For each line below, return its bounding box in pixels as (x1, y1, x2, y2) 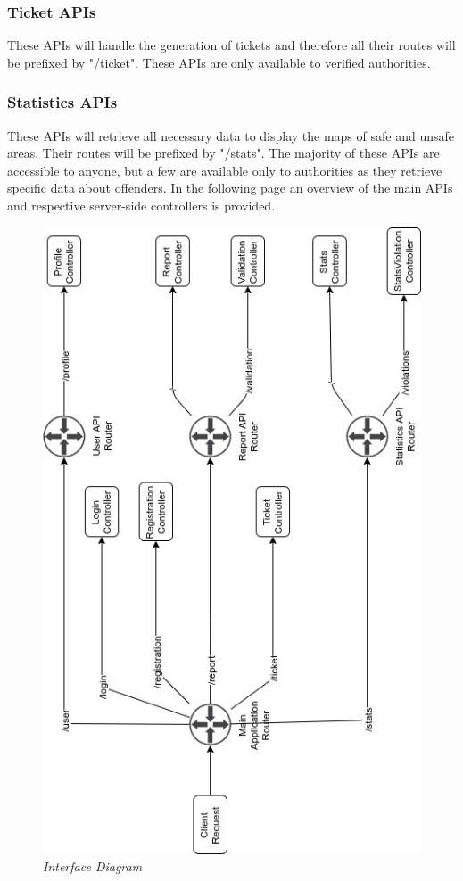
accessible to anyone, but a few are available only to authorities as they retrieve (7, 161, 442, 179)
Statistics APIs (7, 91, 118, 113)
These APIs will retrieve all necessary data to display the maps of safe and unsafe (7, 126, 454, 144)
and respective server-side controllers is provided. (7, 196, 276, 214)
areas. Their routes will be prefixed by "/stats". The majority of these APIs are (7, 144, 440, 162)
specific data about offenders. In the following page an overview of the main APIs (7, 178, 453, 197)
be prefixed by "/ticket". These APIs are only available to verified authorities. (7, 53, 431, 71)
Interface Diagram (43, 857, 143, 876)
